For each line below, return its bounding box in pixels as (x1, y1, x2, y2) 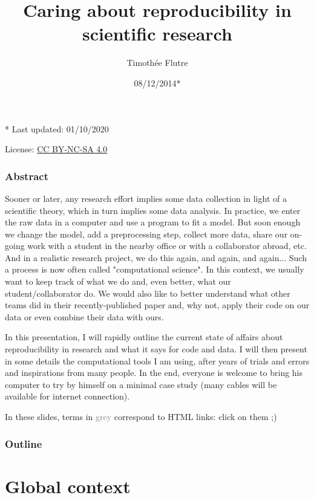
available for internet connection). (5, 390, 130, 403)
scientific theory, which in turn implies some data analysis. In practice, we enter (5, 204, 301, 216)
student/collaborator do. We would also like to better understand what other (5, 286, 290, 299)
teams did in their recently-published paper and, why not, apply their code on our (5, 299, 310, 311)
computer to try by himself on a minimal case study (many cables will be (5, 378, 277, 390)
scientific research (82, 21, 232, 46)
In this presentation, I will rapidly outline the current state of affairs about (5, 331, 283, 343)
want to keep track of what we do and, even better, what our (5, 275, 231, 288)
